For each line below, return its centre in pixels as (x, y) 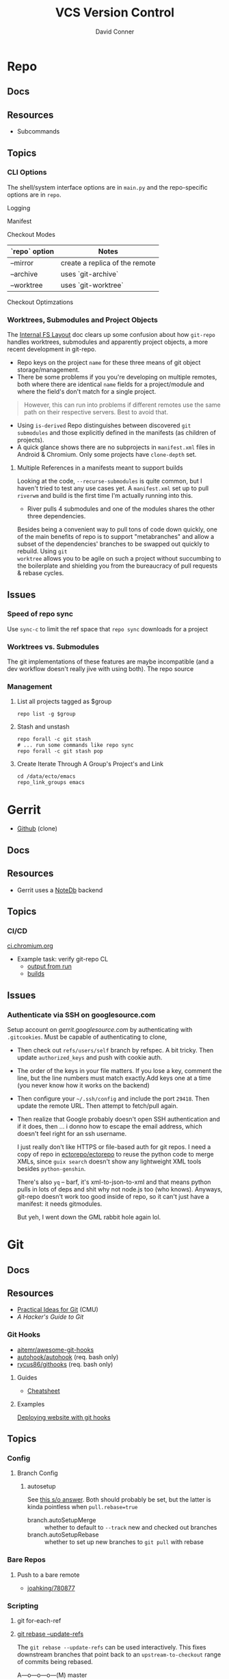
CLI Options (27, 173)
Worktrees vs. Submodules (53, 646)
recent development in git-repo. (52, 349)
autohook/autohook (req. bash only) (68, 1356)
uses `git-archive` (90, 274)
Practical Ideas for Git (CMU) (58, 1310)
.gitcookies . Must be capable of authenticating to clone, (87, 1037)
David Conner (115, 31)
